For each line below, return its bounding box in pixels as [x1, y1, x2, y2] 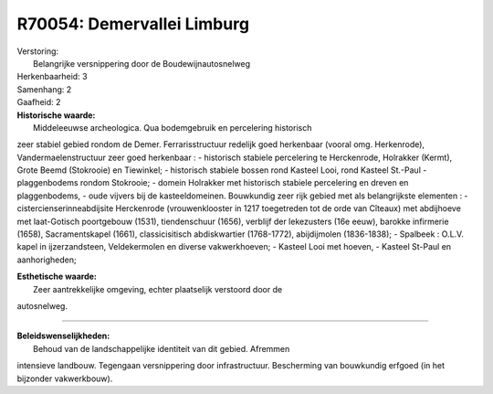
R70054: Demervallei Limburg [16, 14, 250, 34]
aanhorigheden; [16, 254, 77, 265]
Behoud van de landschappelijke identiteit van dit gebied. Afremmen [33, 343, 290, 354]
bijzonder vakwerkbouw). [16, 373, 113, 384]
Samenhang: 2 [16, 83, 72, 95]
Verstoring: [16, 46, 59, 57]
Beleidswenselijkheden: [16, 330, 110, 342]
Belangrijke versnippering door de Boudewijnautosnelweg [33, 58, 251, 69]
